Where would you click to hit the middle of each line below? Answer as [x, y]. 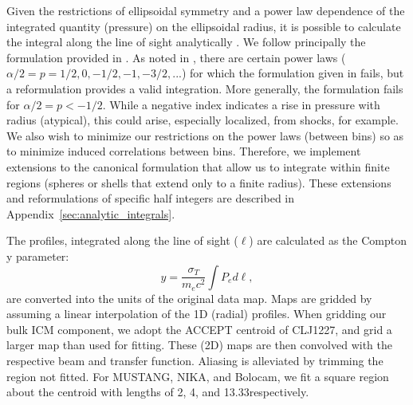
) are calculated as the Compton [328, 240]
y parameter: [38, 256]
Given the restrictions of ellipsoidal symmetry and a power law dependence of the [206, 10]
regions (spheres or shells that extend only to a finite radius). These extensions [199, 182]
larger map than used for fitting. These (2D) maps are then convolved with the [199, 345]
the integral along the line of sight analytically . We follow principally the [186, 42]
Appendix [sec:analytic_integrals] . [91, 213]
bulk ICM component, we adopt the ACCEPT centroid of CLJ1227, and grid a [199, 329]
